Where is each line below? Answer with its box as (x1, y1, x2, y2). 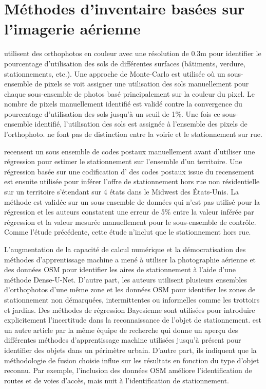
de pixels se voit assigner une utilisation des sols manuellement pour (34, 78, 249, 89)
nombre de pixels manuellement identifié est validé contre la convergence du (4, 98, 242, 109)
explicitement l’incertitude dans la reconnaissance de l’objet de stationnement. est (4, 314, 261, 325)
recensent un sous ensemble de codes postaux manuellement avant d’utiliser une (4, 146, 255, 156)
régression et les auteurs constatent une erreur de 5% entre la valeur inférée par (4, 206, 254, 217)
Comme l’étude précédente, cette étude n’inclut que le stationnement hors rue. (4, 226, 251, 237)
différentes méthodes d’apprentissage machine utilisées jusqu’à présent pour (4, 334, 241, 345)
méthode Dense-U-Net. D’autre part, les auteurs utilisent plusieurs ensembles (4, 274, 247, 285)
